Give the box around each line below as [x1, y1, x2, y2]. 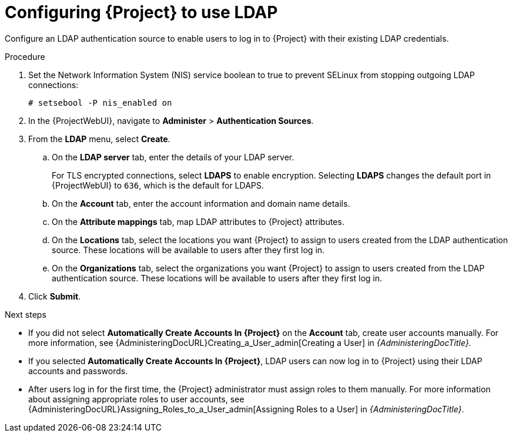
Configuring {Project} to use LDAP [5, 2, 278, 22]
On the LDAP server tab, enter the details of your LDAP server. [52, 152, 295, 162]
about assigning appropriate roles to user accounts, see [28, 394, 245, 404]
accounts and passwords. [28, 365, 128, 376]
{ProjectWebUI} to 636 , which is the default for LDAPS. [52, 180, 264, 190]
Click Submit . [28, 291, 81, 301]
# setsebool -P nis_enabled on [28, 98, 172, 107]
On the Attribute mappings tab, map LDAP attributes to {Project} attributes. [52, 216, 344, 227]
